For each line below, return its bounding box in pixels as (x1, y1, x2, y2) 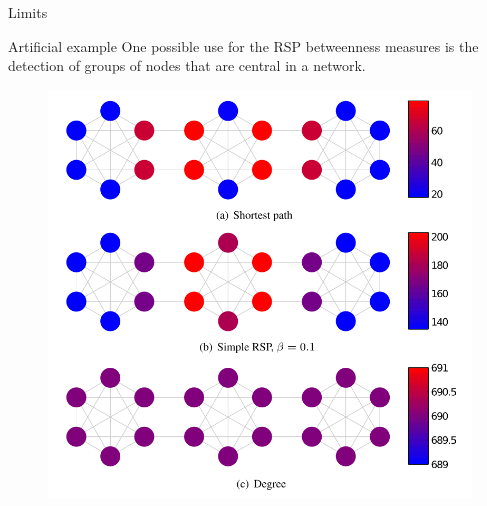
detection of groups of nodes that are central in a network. (8, 55, 366, 76)
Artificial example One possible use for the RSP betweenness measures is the (8, 35, 479, 56)
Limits (8, 2, 48, 22)
